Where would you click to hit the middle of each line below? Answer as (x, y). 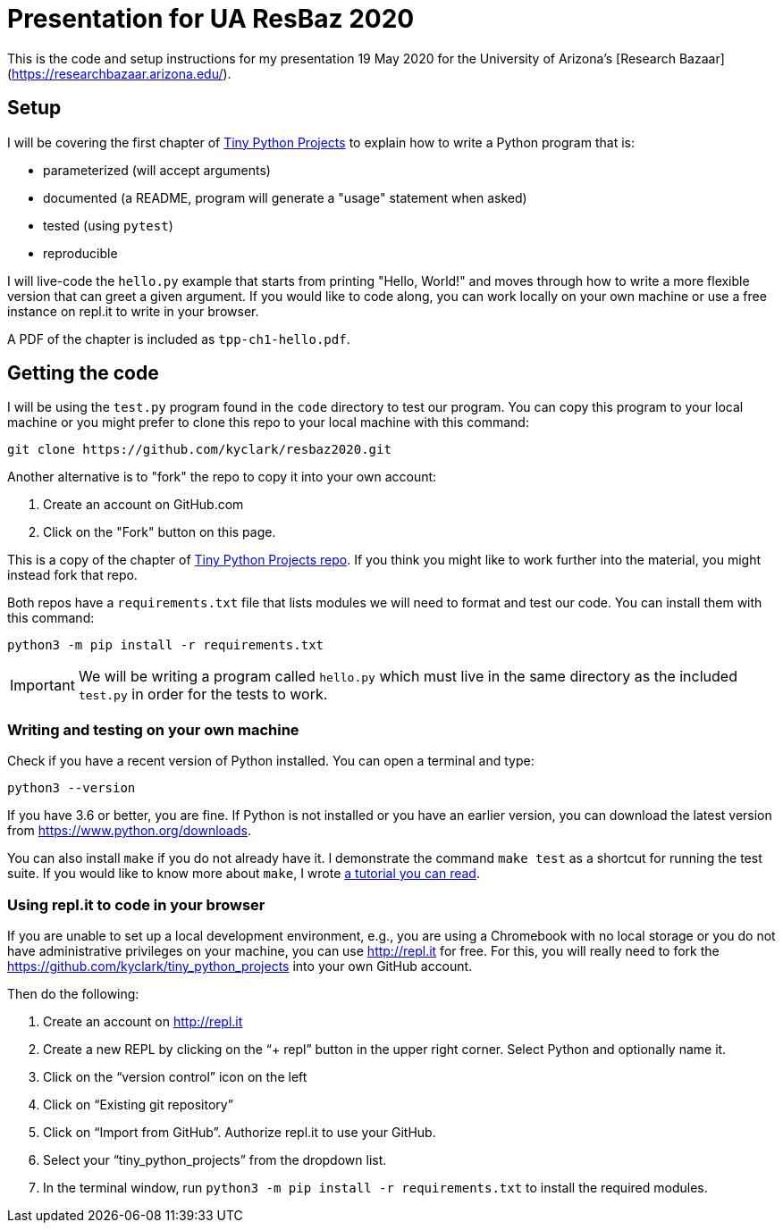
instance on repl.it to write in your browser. (133, 311)
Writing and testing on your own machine (153, 729)
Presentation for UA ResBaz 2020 (211, 19)
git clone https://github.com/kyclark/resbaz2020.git (199, 450)
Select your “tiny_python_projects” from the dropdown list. (215, 1159)
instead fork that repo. (72, 575)
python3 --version (72, 788)
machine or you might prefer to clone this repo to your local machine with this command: (268, 423)
